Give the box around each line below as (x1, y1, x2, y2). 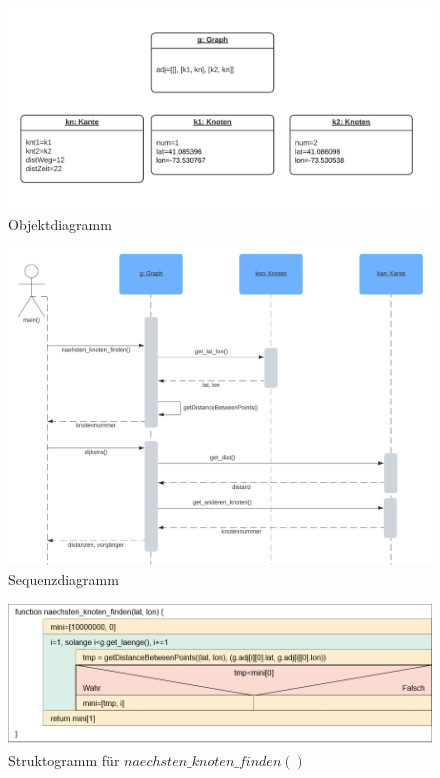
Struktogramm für (8, 750, 120, 771)
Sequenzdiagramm (8, 569, 119, 590)
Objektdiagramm (8, 213, 112, 234)
